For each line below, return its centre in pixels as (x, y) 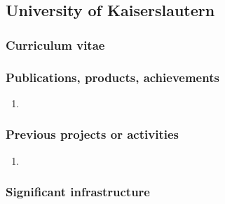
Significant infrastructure (78, 192)
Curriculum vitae (55, 45)
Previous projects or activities (92, 134)
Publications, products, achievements (112, 77)
